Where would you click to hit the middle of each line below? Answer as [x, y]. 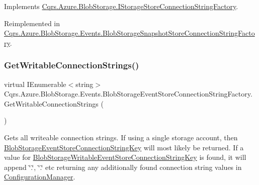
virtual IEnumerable [35, 84]
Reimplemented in [32, 23]
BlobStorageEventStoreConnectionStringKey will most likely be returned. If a [124, 147]
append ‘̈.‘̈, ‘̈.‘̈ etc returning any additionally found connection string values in [123, 167]
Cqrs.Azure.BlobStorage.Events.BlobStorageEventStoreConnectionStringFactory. [128, 94]
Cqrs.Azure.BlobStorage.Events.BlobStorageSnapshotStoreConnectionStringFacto [129, 33]
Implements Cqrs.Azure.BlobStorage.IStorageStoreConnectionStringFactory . [121, 6]
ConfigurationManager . [40, 177]
